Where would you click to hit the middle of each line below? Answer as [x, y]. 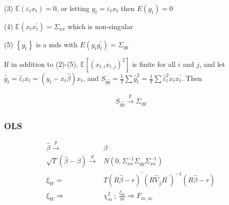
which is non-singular [100, 26]
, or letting [73, 8]
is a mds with [57, 44]
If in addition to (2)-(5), [41, 64]
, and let [212, 64]
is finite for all [154, 64]
